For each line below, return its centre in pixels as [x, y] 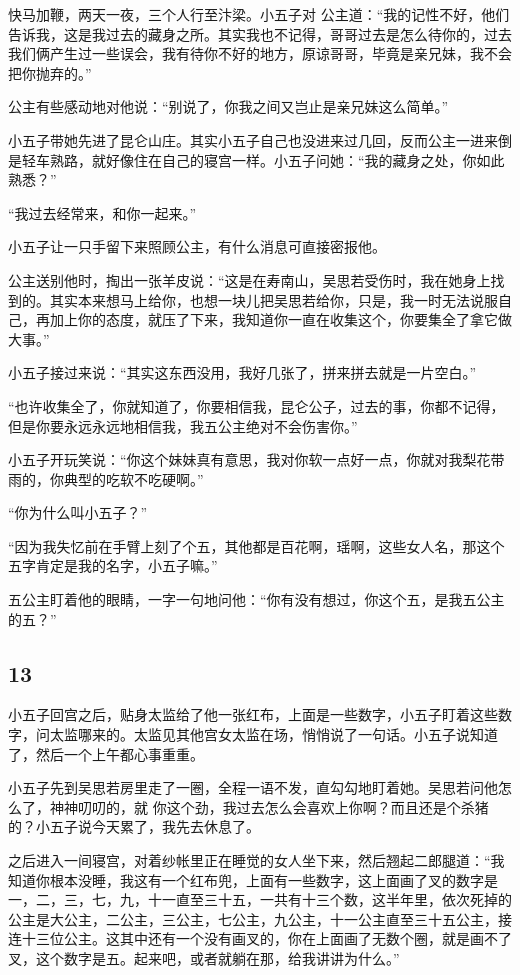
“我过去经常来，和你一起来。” [102, 212]
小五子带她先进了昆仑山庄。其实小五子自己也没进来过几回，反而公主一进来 [253, 139]
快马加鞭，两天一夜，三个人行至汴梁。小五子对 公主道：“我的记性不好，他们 [259, 14]
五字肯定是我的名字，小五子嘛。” [113, 565]
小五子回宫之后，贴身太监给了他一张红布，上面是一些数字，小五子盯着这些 [253, 714]
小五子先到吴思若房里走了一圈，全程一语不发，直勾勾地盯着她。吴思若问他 [253, 787]
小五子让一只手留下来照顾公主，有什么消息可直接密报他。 [197, 246]
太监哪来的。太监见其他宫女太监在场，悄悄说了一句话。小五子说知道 [273, 734]
